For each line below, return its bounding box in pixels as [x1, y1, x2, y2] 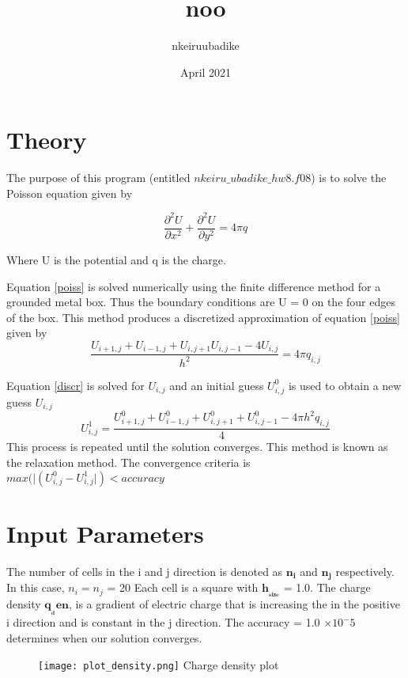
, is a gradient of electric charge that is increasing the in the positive [68, 596, 400, 612]
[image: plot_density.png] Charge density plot [38, 656, 279, 672]
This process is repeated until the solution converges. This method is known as [6, 438, 388, 455]
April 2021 [179, 63, 232, 80]
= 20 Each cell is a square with [107, 579, 259, 596]
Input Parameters [6, 517, 204, 549]
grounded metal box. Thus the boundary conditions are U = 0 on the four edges [6, 294, 395, 310]
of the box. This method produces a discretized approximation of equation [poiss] [6, 309, 400, 325]
